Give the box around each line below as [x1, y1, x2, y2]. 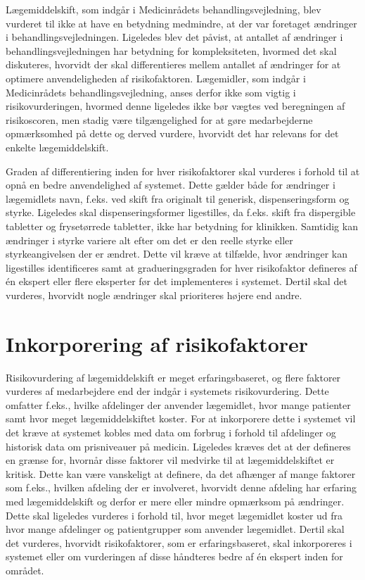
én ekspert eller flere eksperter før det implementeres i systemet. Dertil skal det [6, 274, 347, 289]
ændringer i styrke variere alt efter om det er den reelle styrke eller [6, 232, 293, 247]
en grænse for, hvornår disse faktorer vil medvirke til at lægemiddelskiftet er [6, 453, 335, 467]
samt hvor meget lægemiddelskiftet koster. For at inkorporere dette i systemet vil [6, 411, 356, 426]
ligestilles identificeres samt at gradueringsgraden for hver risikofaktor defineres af [6, 260, 357, 275]
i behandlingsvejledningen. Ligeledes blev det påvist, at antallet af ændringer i [6, 30, 343, 44]
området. [6, 562, 44, 577]
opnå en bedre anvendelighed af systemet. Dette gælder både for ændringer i [6, 177, 335, 192]
